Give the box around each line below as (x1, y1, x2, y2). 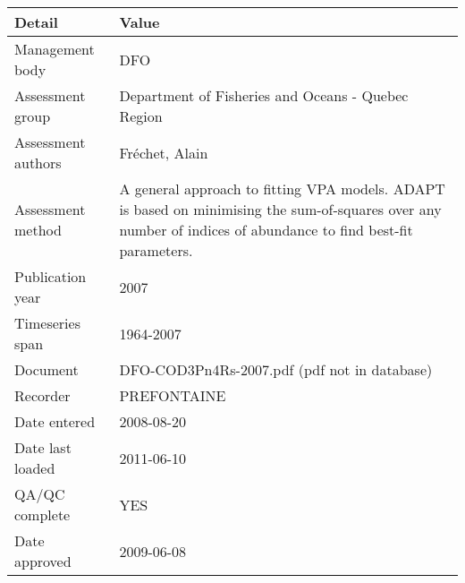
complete (14, 504, 71, 525)
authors (14, 152, 62, 173)
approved (14, 551, 72, 571)
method (14, 219, 62, 240)
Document (14, 359, 79, 380)
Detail (14, 12, 58, 32)
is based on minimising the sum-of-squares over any (119, 199, 442, 219)
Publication (14, 266, 87, 287)
